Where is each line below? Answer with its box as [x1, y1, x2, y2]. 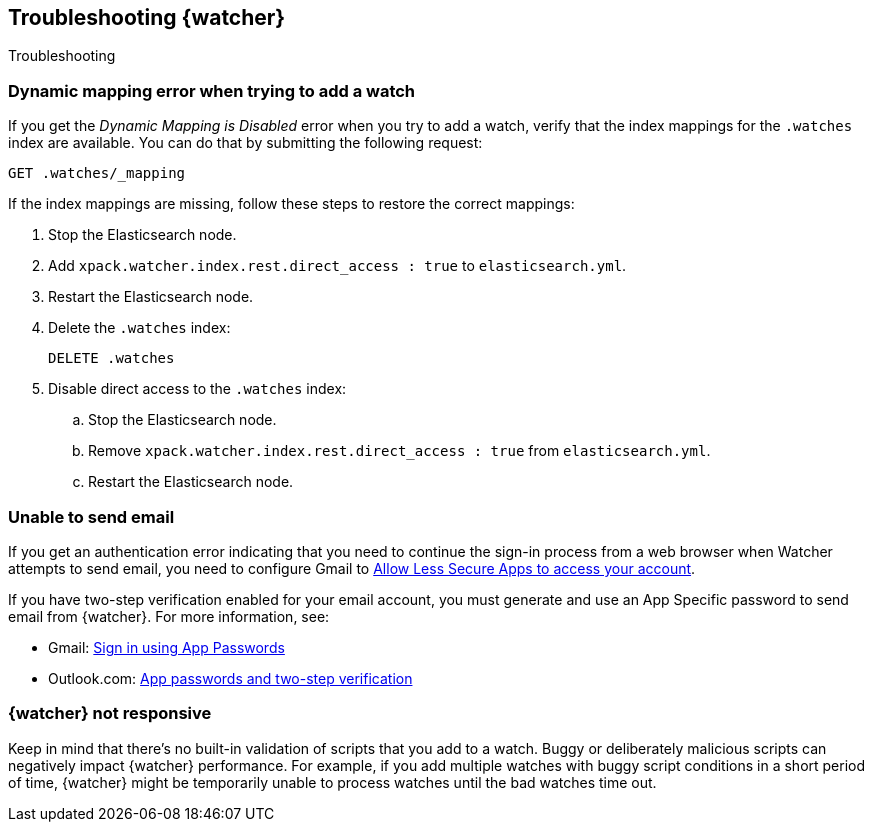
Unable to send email [8, 506, 175, 527]
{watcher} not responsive [8, 703, 212, 724]
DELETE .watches [48, 350, 175, 367]
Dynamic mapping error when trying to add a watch [8, 80, 416, 101]
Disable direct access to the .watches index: [48, 380, 347, 398]
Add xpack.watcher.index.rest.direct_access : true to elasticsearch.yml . [48, 257, 627, 275]
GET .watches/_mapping [8, 165, 186, 182]
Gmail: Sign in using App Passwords [48, 638, 285, 656]
